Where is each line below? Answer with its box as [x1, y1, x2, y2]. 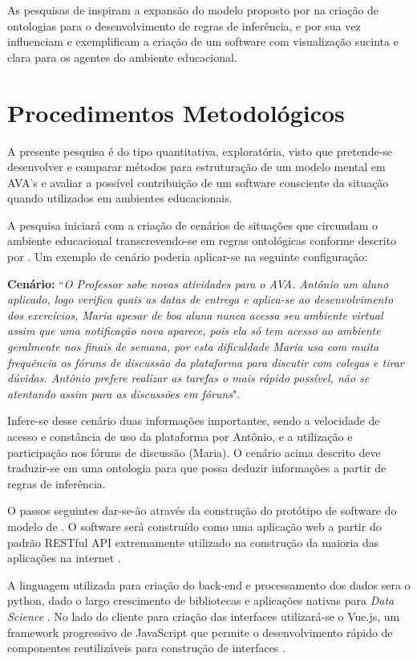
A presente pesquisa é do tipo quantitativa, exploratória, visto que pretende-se [7, 142, 393, 159]
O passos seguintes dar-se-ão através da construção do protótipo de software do [7, 502, 397, 519]
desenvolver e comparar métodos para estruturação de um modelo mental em [7, 158, 386, 175]
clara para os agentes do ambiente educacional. [7, 48, 237, 65]
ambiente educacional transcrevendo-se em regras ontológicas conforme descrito [7, 232, 397, 249]
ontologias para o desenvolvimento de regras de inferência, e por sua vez [7, 17, 361, 34]
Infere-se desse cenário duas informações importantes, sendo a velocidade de [7, 412, 380, 429]
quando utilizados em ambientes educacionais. [7, 190, 233, 206]
